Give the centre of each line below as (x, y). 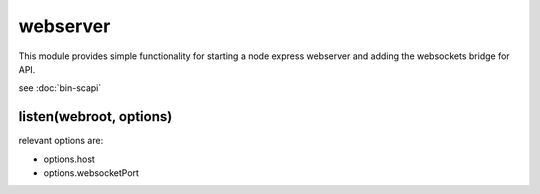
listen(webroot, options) (95, 116)
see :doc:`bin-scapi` (60, 88)
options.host (69, 159)
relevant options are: (61, 141)
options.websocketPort (91, 173)
